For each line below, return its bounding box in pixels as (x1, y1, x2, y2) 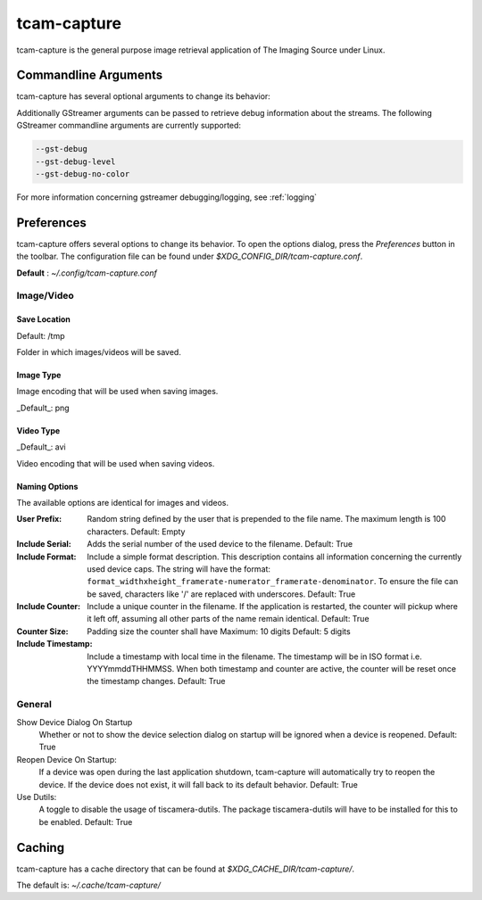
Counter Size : (16, 625, 69, 637)
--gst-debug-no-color (35, 169, 130, 178)
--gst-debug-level (35, 156, 116, 167)
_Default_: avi (16, 442, 66, 452)
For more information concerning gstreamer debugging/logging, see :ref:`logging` (16, 192, 317, 202)
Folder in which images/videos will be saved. (16, 347, 182, 358)
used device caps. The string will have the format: (87, 563, 271, 574)
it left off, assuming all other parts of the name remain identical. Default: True (87, 614, 370, 624)
